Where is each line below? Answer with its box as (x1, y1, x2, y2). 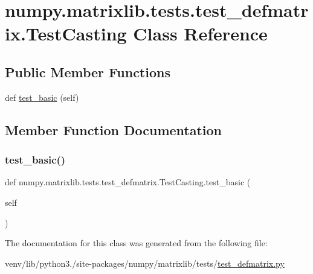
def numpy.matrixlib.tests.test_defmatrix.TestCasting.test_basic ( (5, 176, 251, 188)
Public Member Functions (5, 62, 170, 81)
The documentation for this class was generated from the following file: (5, 237, 268, 249)
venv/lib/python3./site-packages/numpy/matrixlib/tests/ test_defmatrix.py (5, 256, 285, 269)
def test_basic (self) (5, 91, 79, 103)
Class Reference (133, 21, 268, 46)
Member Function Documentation (5, 120, 222, 139)
